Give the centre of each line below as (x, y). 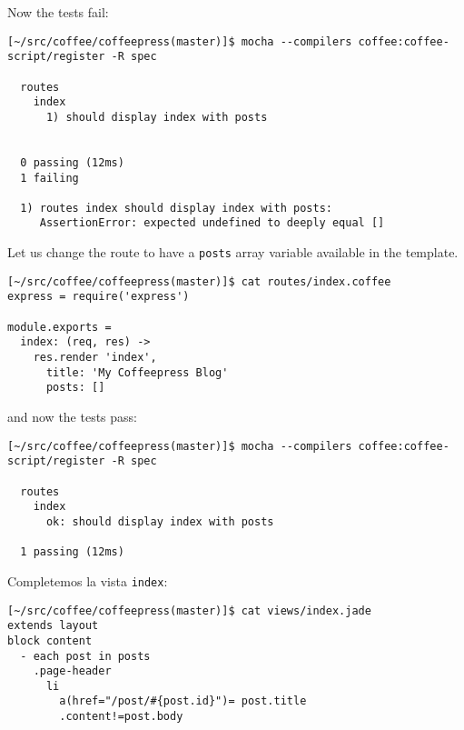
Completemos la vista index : (88, 580)
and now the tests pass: (73, 417)
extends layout (53, 626)
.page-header (72, 671)
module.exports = (59, 327)
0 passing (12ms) (72, 162)
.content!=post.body (121, 717)
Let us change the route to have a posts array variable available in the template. (233, 252)
